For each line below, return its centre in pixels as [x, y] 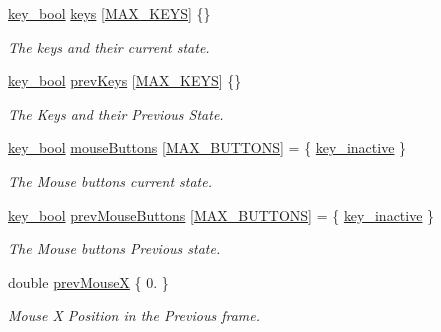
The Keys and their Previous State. [116, 113]
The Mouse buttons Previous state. [114, 248]
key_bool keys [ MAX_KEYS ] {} [109, 13]
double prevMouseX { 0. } [88, 281]
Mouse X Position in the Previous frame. [134, 315]
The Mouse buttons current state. [110, 180]
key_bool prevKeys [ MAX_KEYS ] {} [125, 80]
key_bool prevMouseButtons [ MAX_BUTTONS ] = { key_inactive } [221, 214]
